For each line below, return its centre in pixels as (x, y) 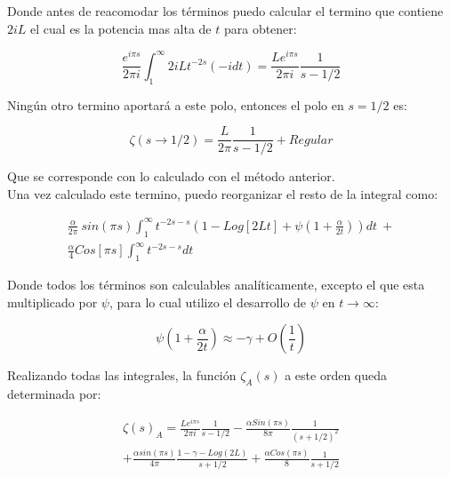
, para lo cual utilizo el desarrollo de (208, 302)
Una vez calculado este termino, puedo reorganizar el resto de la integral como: (223, 193)
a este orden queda (336, 375)
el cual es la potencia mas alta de (121, 28)
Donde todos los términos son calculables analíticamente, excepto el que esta (216, 285)
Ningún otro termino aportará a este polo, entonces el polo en (176, 104)
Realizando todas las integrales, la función (122, 375)
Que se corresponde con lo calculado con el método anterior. (171, 176)
